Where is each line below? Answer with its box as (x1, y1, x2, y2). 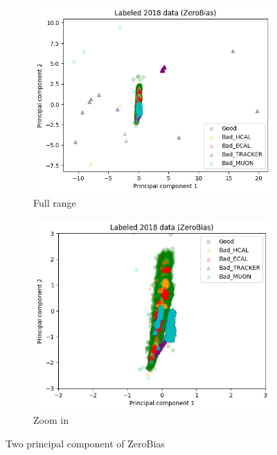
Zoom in (33, 413, 69, 427)
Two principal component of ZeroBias (6, 436, 165, 450)
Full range (33, 196, 76, 210)
